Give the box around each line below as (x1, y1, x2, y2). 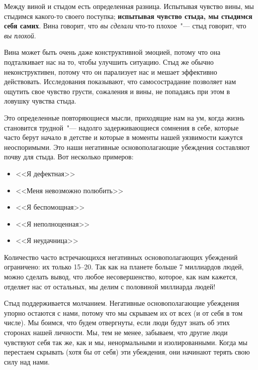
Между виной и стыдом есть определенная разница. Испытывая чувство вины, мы (4, 1, 254, 11)
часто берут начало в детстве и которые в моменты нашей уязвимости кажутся (4, 132, 243, 142)
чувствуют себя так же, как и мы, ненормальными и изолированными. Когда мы (4, 337, 248, 347)
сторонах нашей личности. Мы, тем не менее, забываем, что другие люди (4, 327, 228, 338)
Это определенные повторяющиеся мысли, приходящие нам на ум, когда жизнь (4, 112, 245, 123)
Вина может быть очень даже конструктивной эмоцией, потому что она (4, 47, 221, 57)
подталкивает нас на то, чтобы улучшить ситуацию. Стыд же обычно (4, 56, 214, 67)
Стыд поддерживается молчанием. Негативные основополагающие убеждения (4, 298, 240, 308)
